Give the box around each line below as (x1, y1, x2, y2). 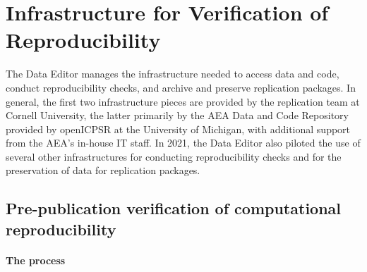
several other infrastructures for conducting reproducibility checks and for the (6, 149, 342, 163)
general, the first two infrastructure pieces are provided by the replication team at (6, 94, 360, 109)
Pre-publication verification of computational (6, 197, 342, 219)
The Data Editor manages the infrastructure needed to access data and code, (6, 66, 339, 81)
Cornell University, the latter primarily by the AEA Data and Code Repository (6, 108, 349, 123)
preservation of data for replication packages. (6, 163, 200, 178)
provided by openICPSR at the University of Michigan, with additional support (6, 121, 351, 136)
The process (6, 252, 66, 267)
